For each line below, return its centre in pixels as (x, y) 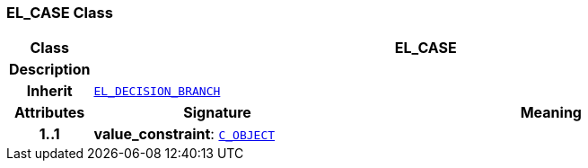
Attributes (50, 113)
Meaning (551, 113)
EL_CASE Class (60, 13)
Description (50, 70)
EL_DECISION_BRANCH (157, 91)
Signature (217, 113)
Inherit (49, 91)
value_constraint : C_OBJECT (184, 134)
